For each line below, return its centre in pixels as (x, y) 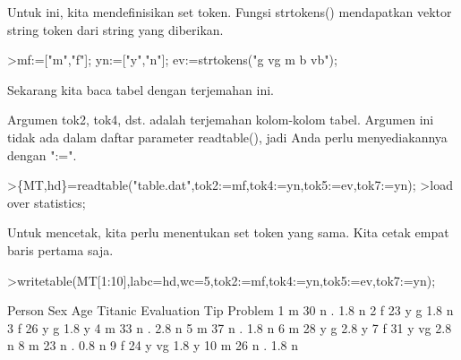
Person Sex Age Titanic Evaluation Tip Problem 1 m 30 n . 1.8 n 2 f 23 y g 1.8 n (230, 310)
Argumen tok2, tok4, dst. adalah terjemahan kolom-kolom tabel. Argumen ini (221, 120)
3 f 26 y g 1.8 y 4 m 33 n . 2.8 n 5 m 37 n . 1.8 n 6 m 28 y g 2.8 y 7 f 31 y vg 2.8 (230, 327)
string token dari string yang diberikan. (115, 29)
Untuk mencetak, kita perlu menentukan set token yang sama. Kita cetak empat (228, 232)
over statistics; (47, 202)
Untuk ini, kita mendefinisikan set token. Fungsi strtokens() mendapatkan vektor (230, 12)
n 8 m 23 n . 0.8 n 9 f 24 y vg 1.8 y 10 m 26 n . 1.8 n (153, 345)
